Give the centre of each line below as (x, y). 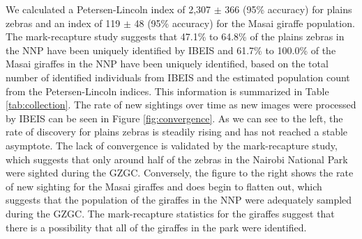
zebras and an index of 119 (63, 23)
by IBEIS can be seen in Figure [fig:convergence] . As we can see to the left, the (174, 118)
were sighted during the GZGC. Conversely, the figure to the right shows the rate (180, 173)
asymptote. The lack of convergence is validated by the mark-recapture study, (172, 145)
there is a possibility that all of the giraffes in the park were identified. (156, 227)
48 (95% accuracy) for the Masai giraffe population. (244, 23)
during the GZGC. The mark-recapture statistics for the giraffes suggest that (170, 213)
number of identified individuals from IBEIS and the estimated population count (178, 77)
